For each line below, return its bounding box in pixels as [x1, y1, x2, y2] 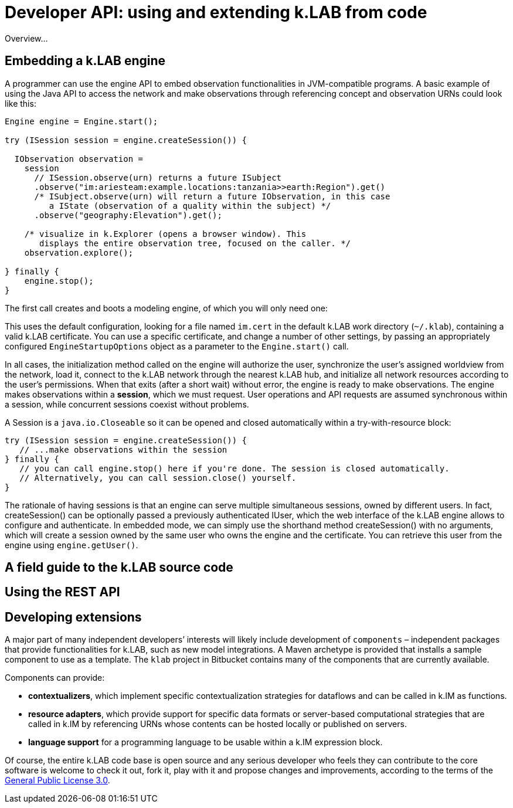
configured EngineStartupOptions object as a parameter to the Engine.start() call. [5, 341, 349, 351]
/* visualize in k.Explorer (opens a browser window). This [24, 229, 307, 239]
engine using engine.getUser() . [5, 539, 138, 550]
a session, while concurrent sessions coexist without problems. [5, 399, 249, 409]
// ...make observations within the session [19, 444, 227, 454]
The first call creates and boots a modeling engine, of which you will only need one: [5, 303, 328, 313]
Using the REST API [5, 585, 120, 600]
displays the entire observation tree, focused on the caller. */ [39, 238, 351, 248]
